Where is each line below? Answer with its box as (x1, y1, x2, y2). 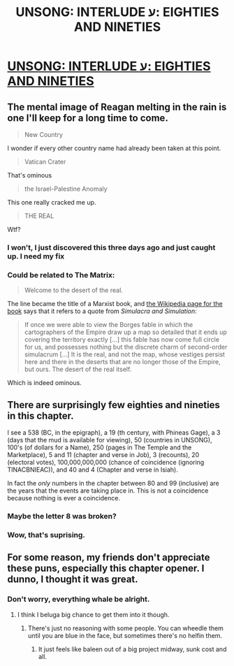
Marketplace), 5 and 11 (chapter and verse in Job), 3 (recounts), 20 (7, 451, 200, 459)
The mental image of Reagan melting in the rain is (7, 101, 227, 113)
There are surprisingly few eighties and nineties (7, 399, 220, 411)
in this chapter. (7, 410, 75, 421)
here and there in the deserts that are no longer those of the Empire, (24, 358, 221, 366)
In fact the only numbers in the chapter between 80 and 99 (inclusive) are (7, 479, 220, 488)
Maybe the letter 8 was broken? (7, 511, 117, 521)
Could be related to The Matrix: (7, 270, 115, 280)
